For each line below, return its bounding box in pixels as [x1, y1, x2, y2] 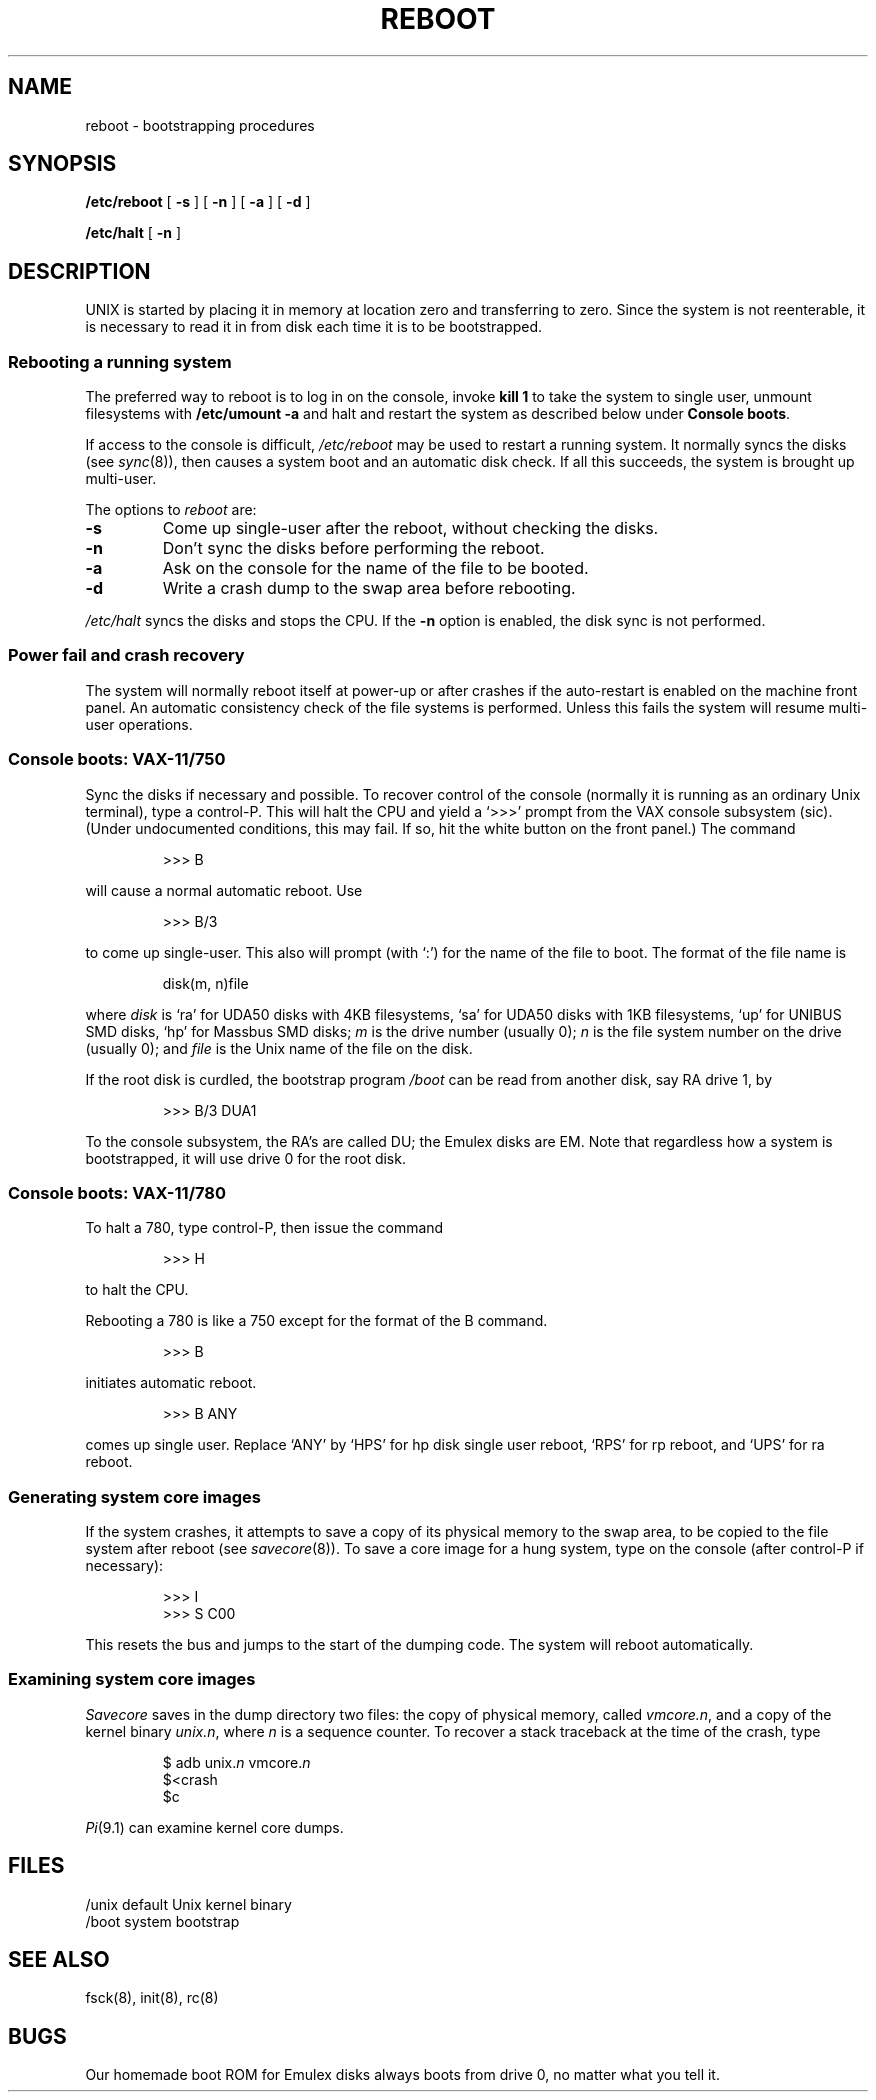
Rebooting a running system [8, 351, 232, 372]
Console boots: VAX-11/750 [8, 749, 226, 770]
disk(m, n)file [162, 974, 249, 992]
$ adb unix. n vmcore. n [162, 1753, 311, 1771]
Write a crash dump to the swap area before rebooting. [162, 578, 576, 599]
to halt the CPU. [85, 1281, 189, 1299]
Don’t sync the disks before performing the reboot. [162, 538, 545, 559]
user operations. [85, 715, 193, 733]
